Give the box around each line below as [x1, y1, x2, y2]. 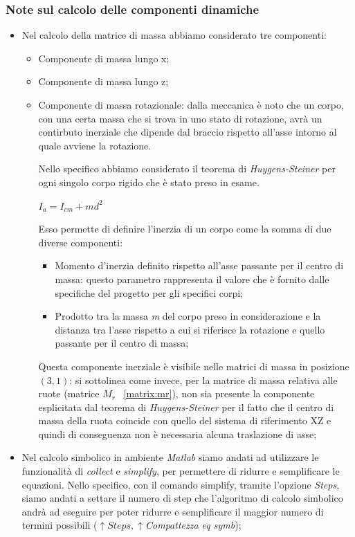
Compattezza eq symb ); [145, 518, 242, 532]
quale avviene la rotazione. [38, 138, 152, 152]
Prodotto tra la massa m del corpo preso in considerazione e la [55, 309, 321, 323]
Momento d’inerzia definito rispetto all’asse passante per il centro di [55, 258, 344, 273]
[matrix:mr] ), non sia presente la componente [123, 386, 315, 401]
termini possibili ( [21, 518, 98, 532]
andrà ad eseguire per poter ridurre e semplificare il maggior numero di [21, 504, 324, 518]
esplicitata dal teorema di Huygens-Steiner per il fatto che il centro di [38, 399, 334, 414]
